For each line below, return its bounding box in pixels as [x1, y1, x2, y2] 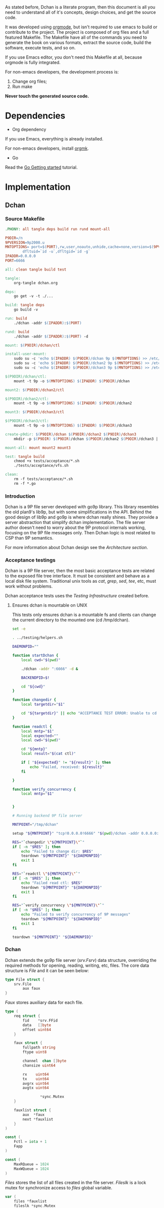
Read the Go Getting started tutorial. [5, 164, 78, 170]
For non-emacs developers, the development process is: [5, 69, 119, 75]
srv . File [14, 981, 32, 986]
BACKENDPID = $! [21, 675, 50, 680]
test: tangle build [5, 454, 45, 459]
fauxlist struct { [14, 1108, 51, 1113]
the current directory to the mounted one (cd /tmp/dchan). [12, 617, 130, 623]
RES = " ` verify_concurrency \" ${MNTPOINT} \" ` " [12, 903, 104, 908]
